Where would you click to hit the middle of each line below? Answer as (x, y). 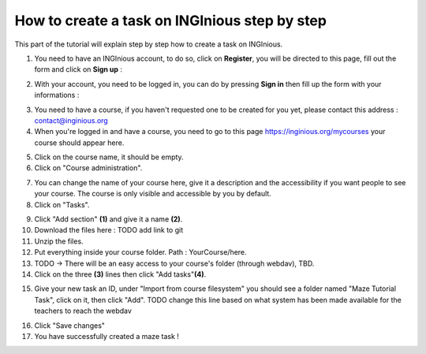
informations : (57, 95)
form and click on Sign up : (78, 69)
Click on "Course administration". (88, 168)
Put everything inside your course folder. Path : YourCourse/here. (141, 252)
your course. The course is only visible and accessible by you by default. (153, 194)
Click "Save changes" (70, 325)
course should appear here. (79, 143)
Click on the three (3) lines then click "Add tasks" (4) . (120, 274)
